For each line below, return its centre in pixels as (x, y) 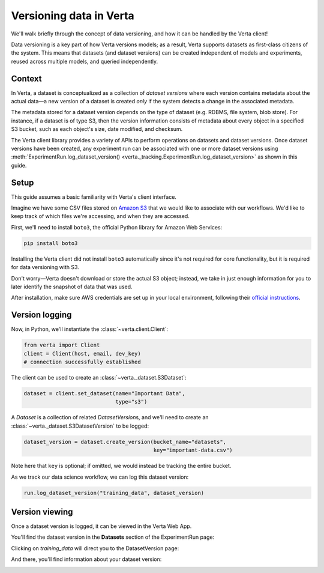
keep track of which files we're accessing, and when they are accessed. (100, 216)
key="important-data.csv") (193, 450)
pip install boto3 (51, 243)
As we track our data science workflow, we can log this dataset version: (100, 477)
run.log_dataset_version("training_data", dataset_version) (114, 493)
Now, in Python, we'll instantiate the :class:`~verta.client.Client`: (89, 329)
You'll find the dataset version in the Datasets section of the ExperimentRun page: (113, 537)
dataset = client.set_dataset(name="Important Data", (104, 393)
